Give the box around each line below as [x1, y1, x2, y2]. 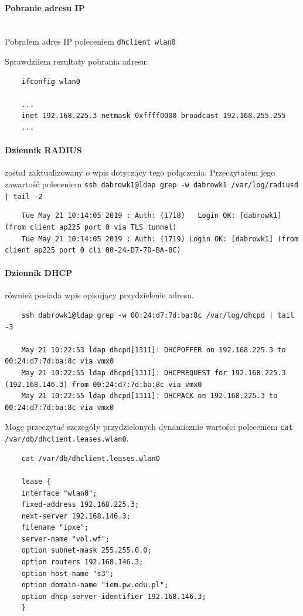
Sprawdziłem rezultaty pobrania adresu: [5, 55, 148, 68]
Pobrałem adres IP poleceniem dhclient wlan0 [5, 35, 176, 48]
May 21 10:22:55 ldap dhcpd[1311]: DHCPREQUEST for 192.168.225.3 [21, 369, 286, 378]
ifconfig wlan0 [21, 77, 80, 86]
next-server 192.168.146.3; [21, 511, 131, 520]
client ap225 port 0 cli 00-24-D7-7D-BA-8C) [5, 246, 181, 255]
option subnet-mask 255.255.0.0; [21, 546, 152, 555]
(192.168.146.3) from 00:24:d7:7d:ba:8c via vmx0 [5, 380, 202, 389]
